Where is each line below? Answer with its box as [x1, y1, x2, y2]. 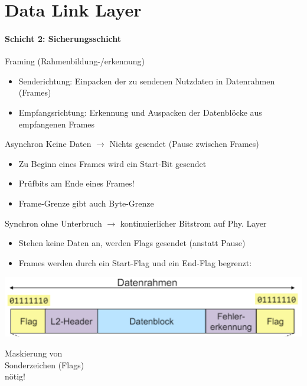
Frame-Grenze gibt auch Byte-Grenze [18, 197, 154, 209]
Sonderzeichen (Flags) [5, 358, 84, 371]
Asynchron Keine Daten [5, 138, 92, 150]
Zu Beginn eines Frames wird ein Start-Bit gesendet [18, 157, 207, 169]
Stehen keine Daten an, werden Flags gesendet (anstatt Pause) [18, 237, 246, 249]
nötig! [5, 370, 26, 382]
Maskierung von [5, 346, 63, 359]
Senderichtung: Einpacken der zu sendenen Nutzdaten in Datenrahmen [18, 74, 275, 87]
